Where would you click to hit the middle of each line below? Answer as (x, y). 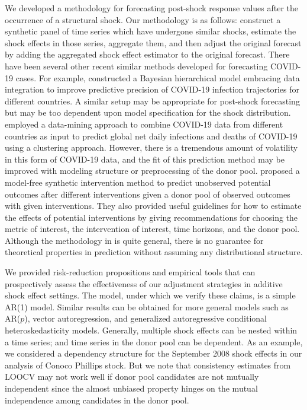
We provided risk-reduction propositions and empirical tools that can (130, 272)
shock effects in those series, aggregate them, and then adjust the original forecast (153, 42)
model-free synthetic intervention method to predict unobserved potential (138, 182)
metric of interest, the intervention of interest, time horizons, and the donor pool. (152, 229)
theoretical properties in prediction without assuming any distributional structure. (154, 252)
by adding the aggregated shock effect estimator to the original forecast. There (147, 54)
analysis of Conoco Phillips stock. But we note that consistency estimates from (148, 365)
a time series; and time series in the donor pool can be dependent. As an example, (154, 341)
